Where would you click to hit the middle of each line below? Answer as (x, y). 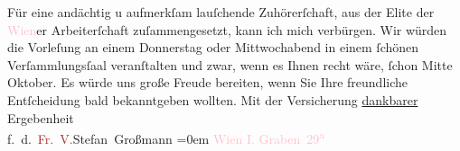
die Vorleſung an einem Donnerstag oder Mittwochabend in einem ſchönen (213, 47)
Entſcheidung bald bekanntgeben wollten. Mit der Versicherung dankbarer (213, 99)
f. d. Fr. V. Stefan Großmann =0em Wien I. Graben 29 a (166, 137)
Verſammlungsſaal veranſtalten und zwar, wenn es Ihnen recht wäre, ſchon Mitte (230, 64)
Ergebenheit (41, 117)
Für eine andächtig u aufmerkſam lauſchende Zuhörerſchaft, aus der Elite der (221, 12)
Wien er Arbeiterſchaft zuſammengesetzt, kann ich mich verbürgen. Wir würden (227, 29)
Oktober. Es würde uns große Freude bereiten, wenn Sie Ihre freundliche (208, 82)
